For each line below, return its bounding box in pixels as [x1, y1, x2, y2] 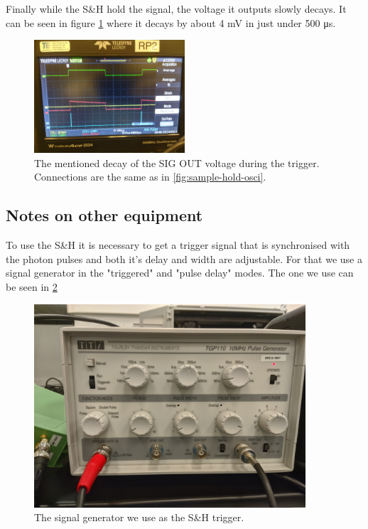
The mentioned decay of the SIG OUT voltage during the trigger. [34, 155, 320, 170]
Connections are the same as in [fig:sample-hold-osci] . [34, 169, 266, 184]
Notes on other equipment [6, 204, 203, 226]
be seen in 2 [6, 279, 58, 294]
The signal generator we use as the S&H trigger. [34, 510, 244, 525]
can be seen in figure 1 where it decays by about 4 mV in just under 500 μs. [6, 15, 336, 30]
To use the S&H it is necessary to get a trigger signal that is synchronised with [6, 237, 350, 252]
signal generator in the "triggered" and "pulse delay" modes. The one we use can [6, 265, 354, 280]
